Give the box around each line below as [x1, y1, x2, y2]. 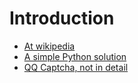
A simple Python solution [23, 50, 127, 62]
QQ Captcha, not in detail [23, 61, 129, 73]
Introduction [9, 7, 115, 30]
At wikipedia [23, 40, 76, 52]
